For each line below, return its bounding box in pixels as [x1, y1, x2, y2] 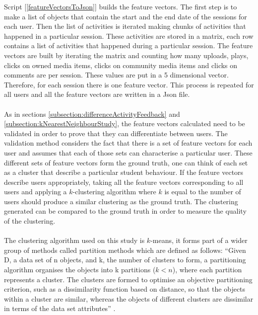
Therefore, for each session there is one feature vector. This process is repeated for [4, 79, 254, 89]
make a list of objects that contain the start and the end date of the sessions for [4, 11, 247, 21]
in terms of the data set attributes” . [4, 303, 116, 314]
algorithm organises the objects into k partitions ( [4, 264, 156, 275]
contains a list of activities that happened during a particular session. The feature [4, 40, 253, 51]
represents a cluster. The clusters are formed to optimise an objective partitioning [4, 274, 253, 284]
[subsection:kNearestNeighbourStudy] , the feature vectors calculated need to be [4, 118, 245, 129]
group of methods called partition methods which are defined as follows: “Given [4, 244, 246, 255]
